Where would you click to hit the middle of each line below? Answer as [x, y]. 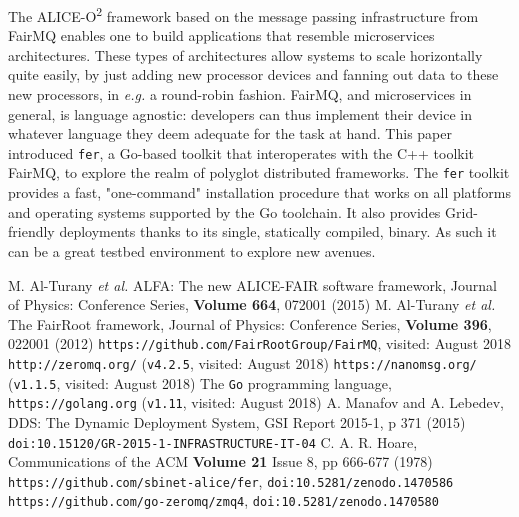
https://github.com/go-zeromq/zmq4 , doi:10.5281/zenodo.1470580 [223, 500]
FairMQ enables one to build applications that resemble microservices [221, 35]
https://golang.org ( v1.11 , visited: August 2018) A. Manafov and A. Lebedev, [256, 402]
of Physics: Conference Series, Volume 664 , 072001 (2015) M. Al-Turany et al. [252, 304]
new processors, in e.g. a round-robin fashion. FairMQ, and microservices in [240, 94]
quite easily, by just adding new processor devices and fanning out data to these [253, 74]
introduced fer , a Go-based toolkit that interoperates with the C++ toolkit [241, 152]
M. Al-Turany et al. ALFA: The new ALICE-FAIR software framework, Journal [252, 284]
